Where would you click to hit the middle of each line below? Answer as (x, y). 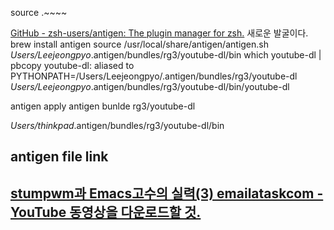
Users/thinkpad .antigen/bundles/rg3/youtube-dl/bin (117, 125)
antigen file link (59, 157)
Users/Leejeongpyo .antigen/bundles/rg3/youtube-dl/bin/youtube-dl (150, 86)
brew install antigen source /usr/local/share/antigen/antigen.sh (139, 44)
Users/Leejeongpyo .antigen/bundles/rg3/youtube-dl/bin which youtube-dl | (166, 55)
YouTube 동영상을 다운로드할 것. (106, 212)
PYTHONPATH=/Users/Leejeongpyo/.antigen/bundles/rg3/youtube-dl (154, 76)
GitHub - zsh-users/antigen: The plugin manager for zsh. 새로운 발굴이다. (159, 33)
